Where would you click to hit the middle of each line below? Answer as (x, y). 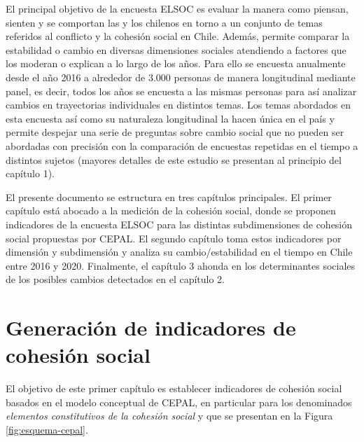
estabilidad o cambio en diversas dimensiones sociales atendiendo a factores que (176, 49)
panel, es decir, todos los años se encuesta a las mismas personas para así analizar (181, 91)
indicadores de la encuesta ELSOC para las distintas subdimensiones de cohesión (179, 224)
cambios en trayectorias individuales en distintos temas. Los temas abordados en (178, 105)
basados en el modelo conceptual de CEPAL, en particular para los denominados (179, 402)
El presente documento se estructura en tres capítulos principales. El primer (169, 196)
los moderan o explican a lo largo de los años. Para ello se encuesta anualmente (176, 63)
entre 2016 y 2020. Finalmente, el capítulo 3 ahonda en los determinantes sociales (181, 265)
